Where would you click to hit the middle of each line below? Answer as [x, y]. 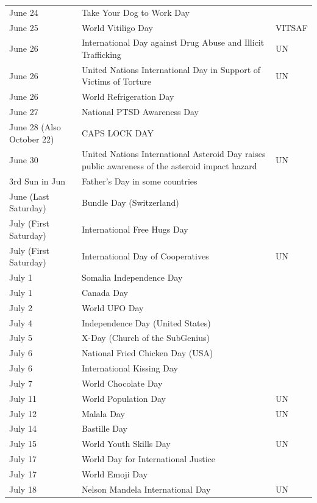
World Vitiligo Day [117, 27]
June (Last [29, 196]
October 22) [32, 139]
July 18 [23, 489]
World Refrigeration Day [128, 97]
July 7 [21, 383]
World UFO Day [112, 307]
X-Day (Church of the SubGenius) [145, 338]
